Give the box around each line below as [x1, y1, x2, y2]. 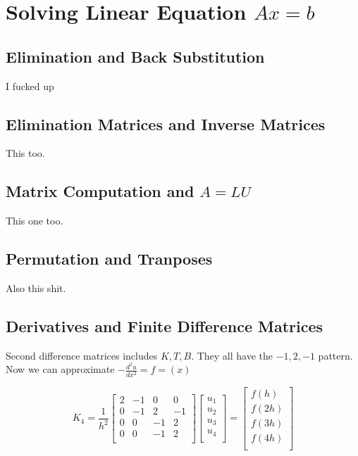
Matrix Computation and [6, 180, 195, 202]
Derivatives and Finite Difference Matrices [6, 315, 323, 336]
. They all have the [191, 348, 273, 362]
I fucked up [6, 78, 54, 93]
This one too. [6, 213, 63, 228]
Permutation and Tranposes [6, 248, 213, 270]
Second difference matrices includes [6, 348, 158, 362]
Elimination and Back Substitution [6, 45, 265, 67]
